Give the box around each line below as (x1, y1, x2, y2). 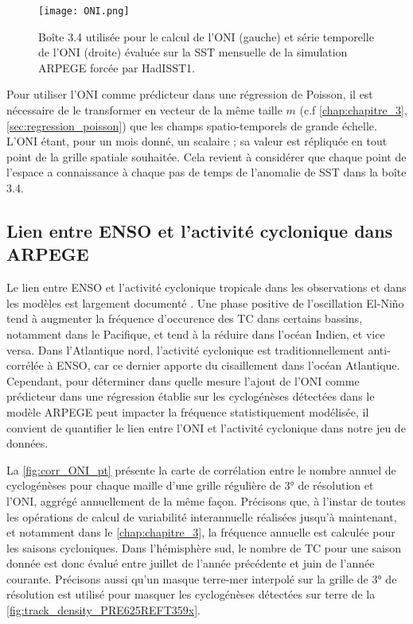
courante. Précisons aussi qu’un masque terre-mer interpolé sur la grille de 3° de (6, 570, 397, 587)
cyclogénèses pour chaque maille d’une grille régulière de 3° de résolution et (6, 477, 374, 494)
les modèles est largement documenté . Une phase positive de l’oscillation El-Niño (6, 294, 404, 311)
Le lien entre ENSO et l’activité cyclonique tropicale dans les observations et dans (6, 279, 407, 296)
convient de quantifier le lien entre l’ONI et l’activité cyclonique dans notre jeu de (6, 419, 406, 436)
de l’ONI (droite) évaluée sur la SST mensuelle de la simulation (38, 44, 348, 60)
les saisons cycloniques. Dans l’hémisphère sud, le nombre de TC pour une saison (6, 539, 402, 556)
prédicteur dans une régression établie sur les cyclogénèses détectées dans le (6, 388, 375, 405)
